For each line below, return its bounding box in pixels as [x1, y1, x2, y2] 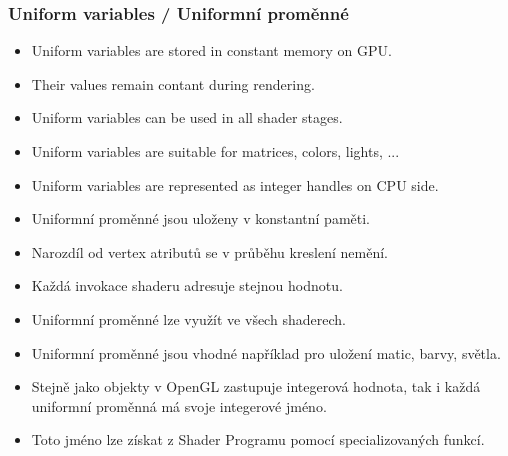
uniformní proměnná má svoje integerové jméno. [31, 395, 327, 416]
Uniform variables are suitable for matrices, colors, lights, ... [31, 141, 400, 161]
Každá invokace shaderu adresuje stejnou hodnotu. [31, 275, 343, 296]
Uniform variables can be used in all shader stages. [31, 107, 343, 128]
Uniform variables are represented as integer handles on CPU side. [31, 174, 439, 195]
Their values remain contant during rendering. [31, 73, 315, 94]
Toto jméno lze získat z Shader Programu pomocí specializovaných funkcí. [31, 429, 485, 450]
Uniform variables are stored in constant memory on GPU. [31, 40, 392, 61]
